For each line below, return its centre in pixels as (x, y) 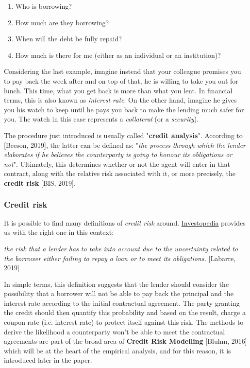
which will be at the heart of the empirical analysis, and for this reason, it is (117, 350)
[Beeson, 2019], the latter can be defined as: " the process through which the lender (125, 145)
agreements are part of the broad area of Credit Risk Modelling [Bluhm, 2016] (125, 341)
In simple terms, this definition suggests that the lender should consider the (117, 284)
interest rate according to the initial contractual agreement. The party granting (122, 303)
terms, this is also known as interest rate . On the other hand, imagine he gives (120, 100)
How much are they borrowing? (62, 22)
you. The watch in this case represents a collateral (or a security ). (101, 119)
